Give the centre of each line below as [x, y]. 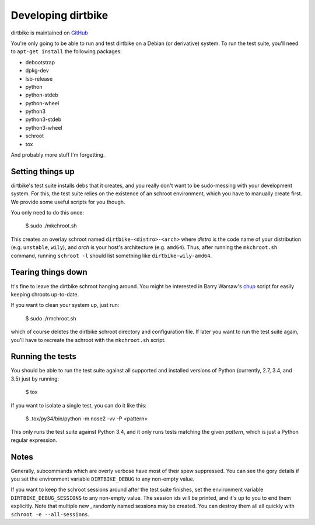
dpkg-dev [37, 71]
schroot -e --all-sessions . [50, 514]
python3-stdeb [43, 119]
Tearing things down [49, 272]
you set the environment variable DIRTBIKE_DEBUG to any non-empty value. [103, 479]
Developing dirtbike [60, 15]
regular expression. [34, 440]
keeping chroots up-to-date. [45, 294]
